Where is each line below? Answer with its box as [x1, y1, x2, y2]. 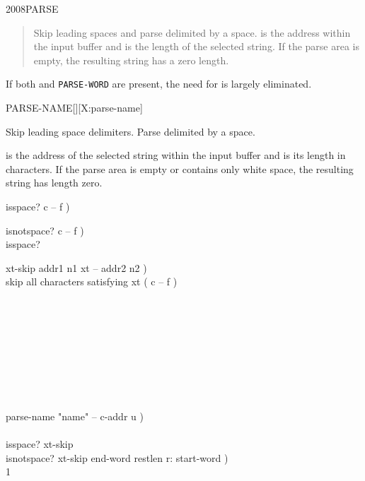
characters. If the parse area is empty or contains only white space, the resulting [6, 161, 354, 176]
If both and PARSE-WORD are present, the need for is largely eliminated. [6, 76, 312, 91]
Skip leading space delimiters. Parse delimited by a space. [6, 124, 255, 138]
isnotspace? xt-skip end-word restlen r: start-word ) [6, 450, 228, 465]
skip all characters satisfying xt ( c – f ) [6, 274, 178, 289]
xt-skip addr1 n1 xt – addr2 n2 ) [6, 260, 147, 275]
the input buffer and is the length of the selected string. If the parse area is [33, 39, 359, 54]
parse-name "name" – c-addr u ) [6, 408, 144, 423]
